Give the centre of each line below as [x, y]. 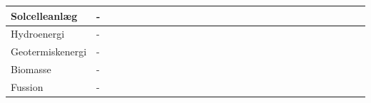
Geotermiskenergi [49, 51]
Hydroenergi [38, 34]
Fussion [27, 86]
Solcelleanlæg [44, 15]
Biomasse [31, 69]
